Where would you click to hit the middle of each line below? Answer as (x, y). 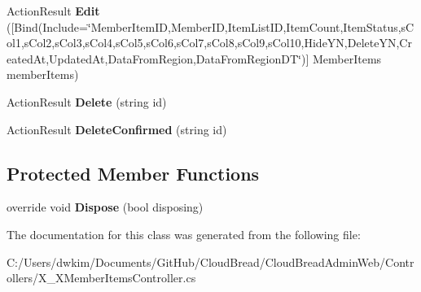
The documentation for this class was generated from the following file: (184, 234)
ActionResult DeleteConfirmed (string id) (117, 129)
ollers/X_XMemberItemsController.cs (101, 278)
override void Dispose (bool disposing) (105, 207)
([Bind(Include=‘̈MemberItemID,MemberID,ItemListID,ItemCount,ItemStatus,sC (210, 26)
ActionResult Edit (53, 11)
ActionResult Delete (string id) (87, 101)
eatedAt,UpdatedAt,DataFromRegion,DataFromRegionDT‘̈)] (158, 58)
